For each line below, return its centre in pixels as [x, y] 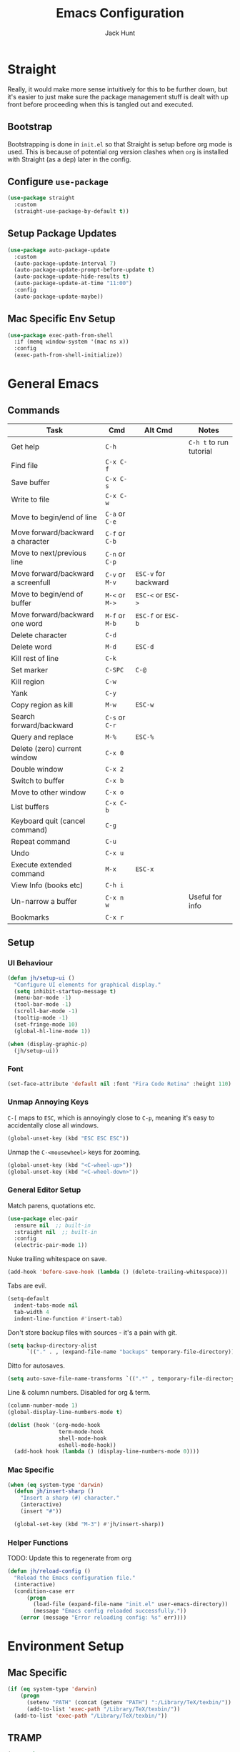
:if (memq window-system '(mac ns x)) [72, 342]
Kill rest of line [35, 659]
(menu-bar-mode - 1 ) [43, 998]
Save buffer [30, 482]
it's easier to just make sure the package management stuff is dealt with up [118, 96]
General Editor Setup [44, 1190]
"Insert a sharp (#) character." [70, 1498]
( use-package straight [41, 198]
